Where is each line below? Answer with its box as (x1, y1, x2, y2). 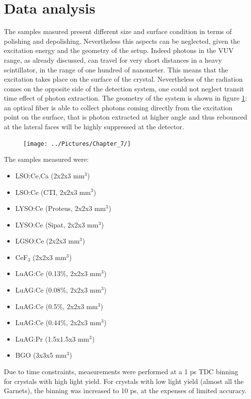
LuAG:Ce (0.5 (15, 301, 57, 311)
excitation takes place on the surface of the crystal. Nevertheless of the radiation (4, 74, 243, 84)
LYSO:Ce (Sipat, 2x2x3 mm (15, 219, 99, 229)
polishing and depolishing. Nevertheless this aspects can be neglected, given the (4, 35, 240, 46)
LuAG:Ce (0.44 (15, 317, 61, 328)
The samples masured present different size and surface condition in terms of (4, 26, 232, 36)
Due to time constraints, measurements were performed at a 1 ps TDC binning (4, 366, 238, 377)
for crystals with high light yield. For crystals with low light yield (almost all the (4, 376, 244, 386)
